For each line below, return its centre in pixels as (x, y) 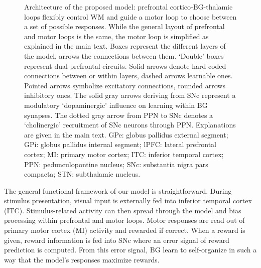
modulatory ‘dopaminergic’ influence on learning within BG (116, 105)
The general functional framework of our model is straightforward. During (118, 190)
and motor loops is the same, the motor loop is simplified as (116, 36)
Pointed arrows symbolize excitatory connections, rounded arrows (125, 85)
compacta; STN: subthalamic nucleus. (82, 174)
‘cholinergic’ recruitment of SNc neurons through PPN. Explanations (130, 125)
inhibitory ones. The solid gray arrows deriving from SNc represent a (130, 95)
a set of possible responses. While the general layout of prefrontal (124, 26)
